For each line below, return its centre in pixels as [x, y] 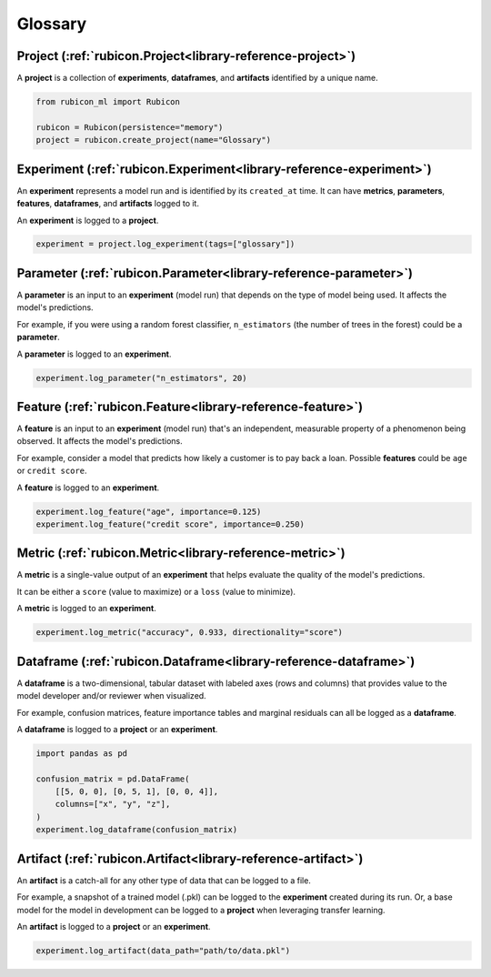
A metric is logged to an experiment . [86, 609]
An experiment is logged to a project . [88, 220]
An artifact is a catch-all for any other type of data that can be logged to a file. [164, 880]
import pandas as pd [81, 753]
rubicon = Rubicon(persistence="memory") [130, 127]
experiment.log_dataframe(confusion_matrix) [137, 830]
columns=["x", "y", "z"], [113, 804]
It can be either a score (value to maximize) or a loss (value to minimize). [156, 591]
